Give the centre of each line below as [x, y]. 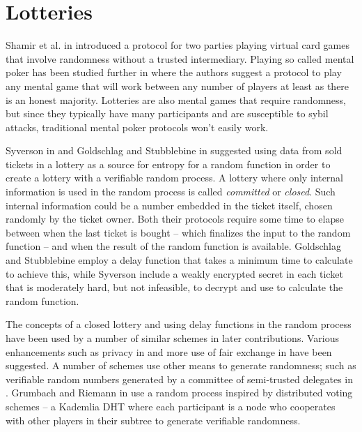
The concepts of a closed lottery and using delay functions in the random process [179, 324]
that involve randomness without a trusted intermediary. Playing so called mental [180, 58]
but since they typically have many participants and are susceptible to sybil [167, 113]
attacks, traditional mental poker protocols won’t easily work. [137, 127]
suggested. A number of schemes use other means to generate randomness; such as [181, 365]
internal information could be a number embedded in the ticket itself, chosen [169, 205]
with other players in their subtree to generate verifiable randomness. [153, 420]
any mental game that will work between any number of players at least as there [178, 85]
